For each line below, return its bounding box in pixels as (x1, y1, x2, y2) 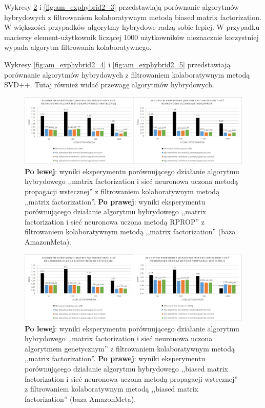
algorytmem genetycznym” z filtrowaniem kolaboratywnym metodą (25, 343, 235, 354)
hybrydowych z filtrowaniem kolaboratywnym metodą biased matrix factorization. (4, 11, 261, 22)
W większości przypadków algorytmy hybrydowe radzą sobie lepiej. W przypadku (4, 22, 260, 32)
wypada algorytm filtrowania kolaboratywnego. (4, 42, 152, 52)
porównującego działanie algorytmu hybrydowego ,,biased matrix (25, 363, 228, 374)
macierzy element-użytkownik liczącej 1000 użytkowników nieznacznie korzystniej (4, 31, 259, 42)
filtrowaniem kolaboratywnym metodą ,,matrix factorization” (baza (25, 226, 236, 237)
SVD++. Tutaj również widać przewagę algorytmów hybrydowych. (4, 79, 214, 90)
